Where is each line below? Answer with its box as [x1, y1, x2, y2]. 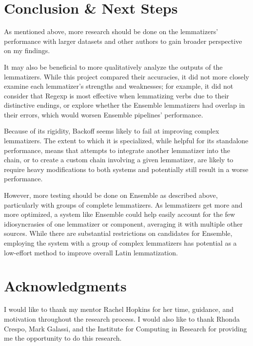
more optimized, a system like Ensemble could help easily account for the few [4, 209, 235, 219]
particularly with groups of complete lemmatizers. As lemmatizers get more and [4, 199, 243, 210]
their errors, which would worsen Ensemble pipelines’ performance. [4, 109, 203, 119]
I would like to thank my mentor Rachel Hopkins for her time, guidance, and [4, 304, 234, 314]
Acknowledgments [4, 276, 127, 296]
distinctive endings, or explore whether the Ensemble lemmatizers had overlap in [4, 100, 245, 110]
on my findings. [4, 45, 50, 56]
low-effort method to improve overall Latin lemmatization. [4, 247, 178, 257]
